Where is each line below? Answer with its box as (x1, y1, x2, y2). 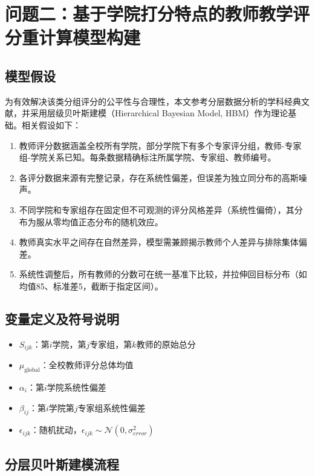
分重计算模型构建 (5, 25, 141, 50)
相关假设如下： (21, 118, 81, 131)
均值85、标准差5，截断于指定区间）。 (19, 279, 163, 292)
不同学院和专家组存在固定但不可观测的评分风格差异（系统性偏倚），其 (19, 203, 294, 216)
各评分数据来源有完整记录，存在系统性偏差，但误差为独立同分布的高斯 (19, 171, 299, 183)
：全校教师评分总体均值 (40, 359, 134, 371)
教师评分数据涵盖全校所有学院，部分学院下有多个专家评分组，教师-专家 (19, 139, 302, 151)
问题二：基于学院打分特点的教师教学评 (5, 1, 310, 26)
